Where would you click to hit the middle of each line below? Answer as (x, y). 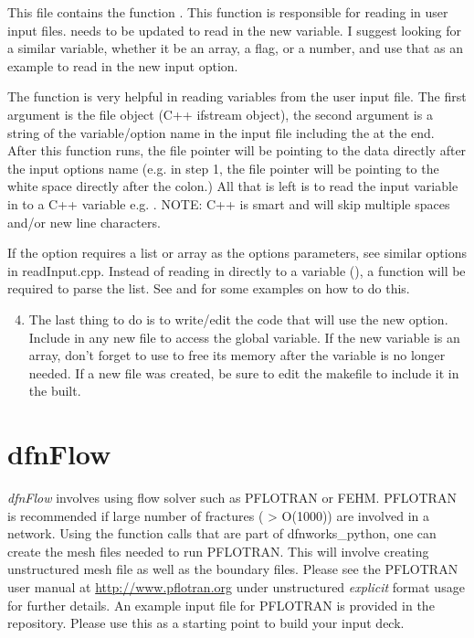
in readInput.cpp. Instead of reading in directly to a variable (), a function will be (237, 270)
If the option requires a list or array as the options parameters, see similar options (237, 253)
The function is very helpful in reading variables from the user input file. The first (237, 96)
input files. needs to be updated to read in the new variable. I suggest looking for (235, 30)
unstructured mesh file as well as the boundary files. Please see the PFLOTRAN (233, 569)
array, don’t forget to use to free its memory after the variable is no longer (237, 355)
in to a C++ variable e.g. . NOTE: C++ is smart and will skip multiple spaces (229, 203)
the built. (55, 391)
